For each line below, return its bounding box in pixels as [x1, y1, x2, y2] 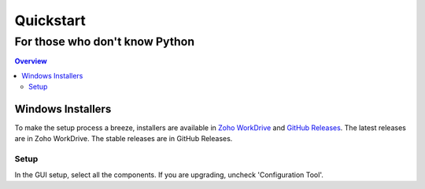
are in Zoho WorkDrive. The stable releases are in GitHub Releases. [14, 134, 233, 144]
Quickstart [14, 12, 87, 29]
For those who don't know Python [14, 35, 195, 49]
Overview [14, 56, 47, 66]
